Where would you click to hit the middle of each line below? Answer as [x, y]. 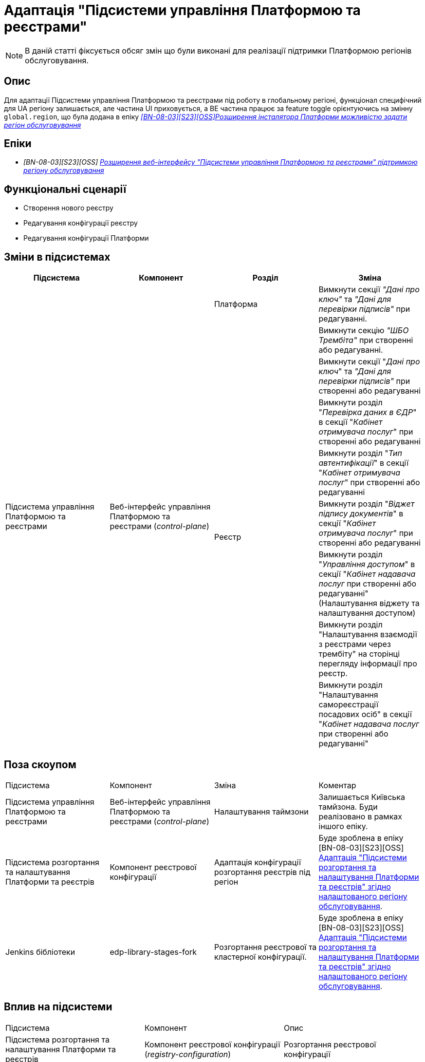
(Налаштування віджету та [369, 603]
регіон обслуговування [43, 125]
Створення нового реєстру [68, 208]
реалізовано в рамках [360, 816]
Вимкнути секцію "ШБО [364, 331]
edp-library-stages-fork [153, 952]
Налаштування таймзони [261, 811]
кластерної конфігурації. [260, 957]
